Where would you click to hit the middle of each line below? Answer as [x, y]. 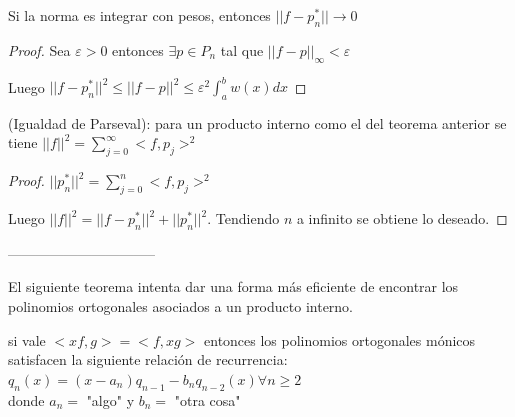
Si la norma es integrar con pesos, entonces [139, 15]
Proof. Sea [39, 49]
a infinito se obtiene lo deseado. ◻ [402, 218]
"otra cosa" [207, 399]
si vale [27, 339]
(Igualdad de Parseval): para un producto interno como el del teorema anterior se [257, 122]
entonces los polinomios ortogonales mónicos [340, 339]
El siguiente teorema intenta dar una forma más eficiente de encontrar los [233, 286]
